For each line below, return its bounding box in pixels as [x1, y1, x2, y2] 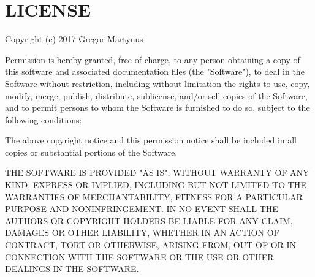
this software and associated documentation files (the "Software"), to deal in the [5, 65, 305, 78]
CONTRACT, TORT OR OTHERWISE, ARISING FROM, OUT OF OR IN [5, 238, 297, 251]
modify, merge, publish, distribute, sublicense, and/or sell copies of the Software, [5, 89, 308, 102]
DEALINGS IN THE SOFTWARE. [5, 262, 139, 275]
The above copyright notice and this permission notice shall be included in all [5, 134, 297, 146]
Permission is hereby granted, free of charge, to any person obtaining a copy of [5, 53, 300, 66]
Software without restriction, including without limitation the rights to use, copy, [5, 77, 310, 89]
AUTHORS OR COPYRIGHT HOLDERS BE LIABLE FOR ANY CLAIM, [5, 214, 293, 227]
